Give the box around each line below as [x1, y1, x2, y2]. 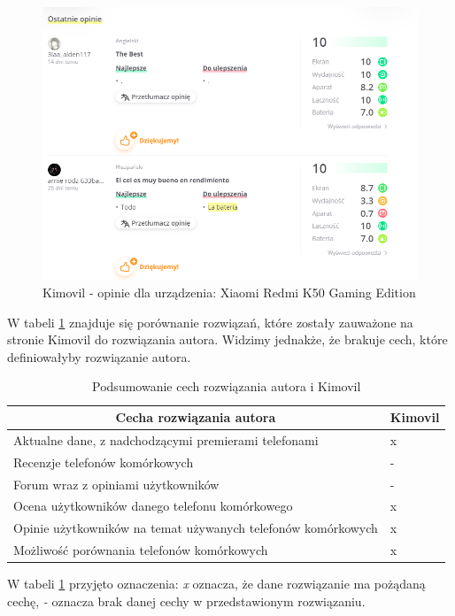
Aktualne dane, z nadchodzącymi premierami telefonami [13, 430, 319, 449]
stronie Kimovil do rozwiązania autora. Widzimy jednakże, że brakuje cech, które [7, 330, 448, 349]
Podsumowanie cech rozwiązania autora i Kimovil [92, 377, 361, 396]
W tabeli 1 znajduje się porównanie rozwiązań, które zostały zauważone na [7, 312, 413, 331]
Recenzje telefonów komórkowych [13, 452, 194, 471]
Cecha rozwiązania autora [115, 408, 276, 427]
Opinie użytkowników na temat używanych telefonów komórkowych [13, 519, 378, 537]
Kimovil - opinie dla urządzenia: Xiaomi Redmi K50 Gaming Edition [42, 283, 416, 302]
